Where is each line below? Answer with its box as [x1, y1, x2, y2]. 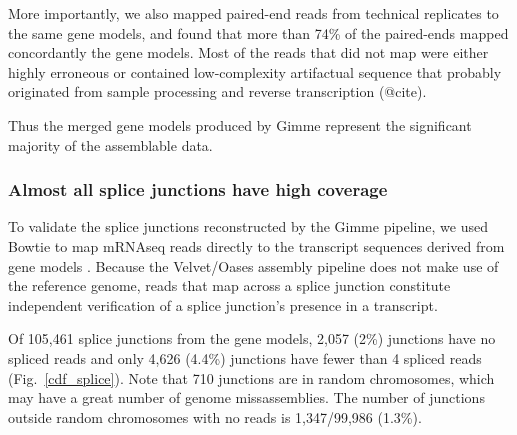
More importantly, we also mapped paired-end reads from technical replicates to [8, 3, 499, 23]
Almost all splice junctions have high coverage [8, 177, 388, 202]
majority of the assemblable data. [8, 134, 213, 155]
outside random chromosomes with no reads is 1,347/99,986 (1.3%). [8, 406, 422, 427]
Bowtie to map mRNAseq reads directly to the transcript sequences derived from [8, 235, 505, 256]
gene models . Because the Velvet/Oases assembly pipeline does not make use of [8, 255, 499, 276]
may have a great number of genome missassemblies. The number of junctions [8, 387, 485, 408]
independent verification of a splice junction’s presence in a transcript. [8, 294, 438, 315]
